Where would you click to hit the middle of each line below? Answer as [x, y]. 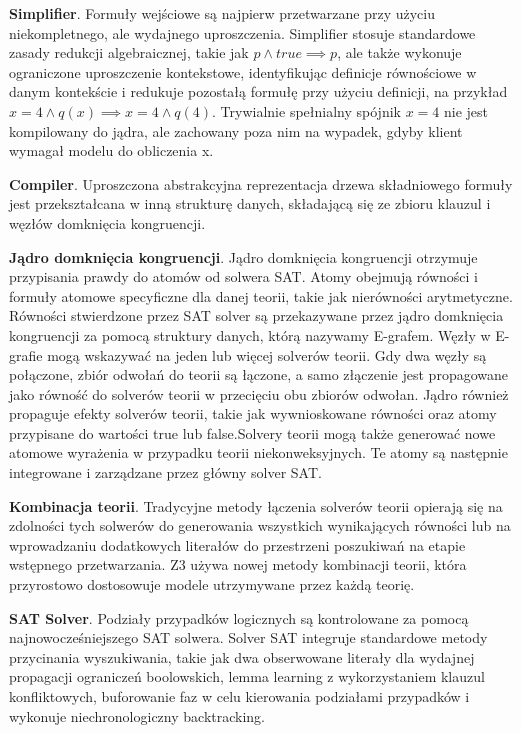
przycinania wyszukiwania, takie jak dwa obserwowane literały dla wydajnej [242, 656]
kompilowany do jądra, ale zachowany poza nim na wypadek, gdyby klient [236, 130]
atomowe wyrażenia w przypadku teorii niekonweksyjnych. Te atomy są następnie [258, 452]
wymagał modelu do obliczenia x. [111, 150]
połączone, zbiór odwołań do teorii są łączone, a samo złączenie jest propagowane [258, 374]
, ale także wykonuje [399, 52]
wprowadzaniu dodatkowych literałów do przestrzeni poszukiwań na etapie [237, 544]
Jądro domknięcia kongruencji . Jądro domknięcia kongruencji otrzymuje [243, 256]
